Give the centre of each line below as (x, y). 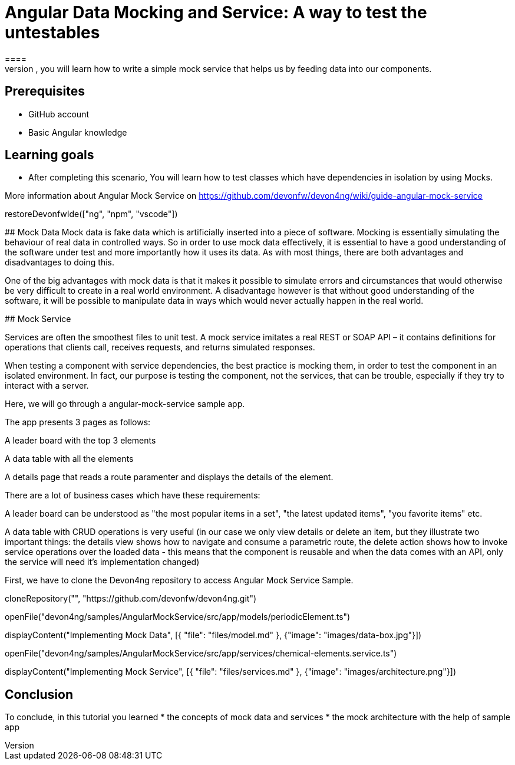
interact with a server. (47, 386)
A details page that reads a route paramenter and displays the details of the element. (169, 477)
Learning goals (49, 155)
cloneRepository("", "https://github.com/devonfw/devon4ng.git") (131, 599)
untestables (52, 32)
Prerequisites (45, 91)
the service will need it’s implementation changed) (102, 562)
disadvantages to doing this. (60, 262)
